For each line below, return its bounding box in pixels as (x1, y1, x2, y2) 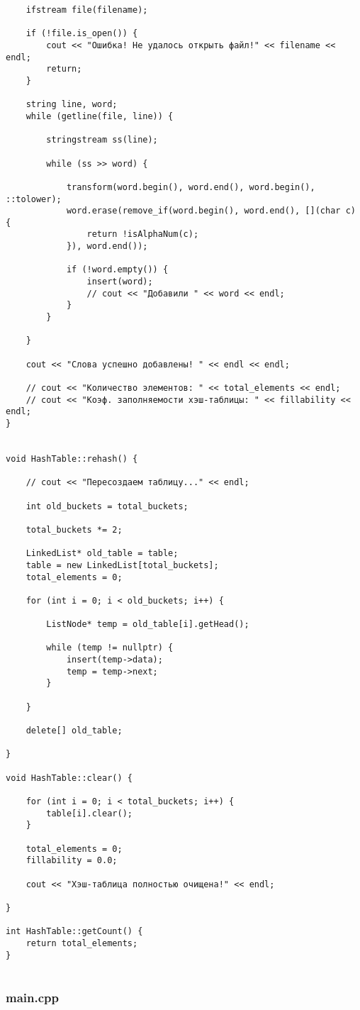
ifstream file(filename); (26, 5, 148, 15)
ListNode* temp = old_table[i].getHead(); (46, 619, 249, 630)
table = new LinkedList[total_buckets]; (26, 560, 219, 570)
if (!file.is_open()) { (26, 28, 138, 39)
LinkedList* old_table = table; (26, 548, 179, 559)
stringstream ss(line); (46, 135, 158, 145)
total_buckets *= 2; (26, 524, 123, 535)
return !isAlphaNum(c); (86, 229, 199, 240)
